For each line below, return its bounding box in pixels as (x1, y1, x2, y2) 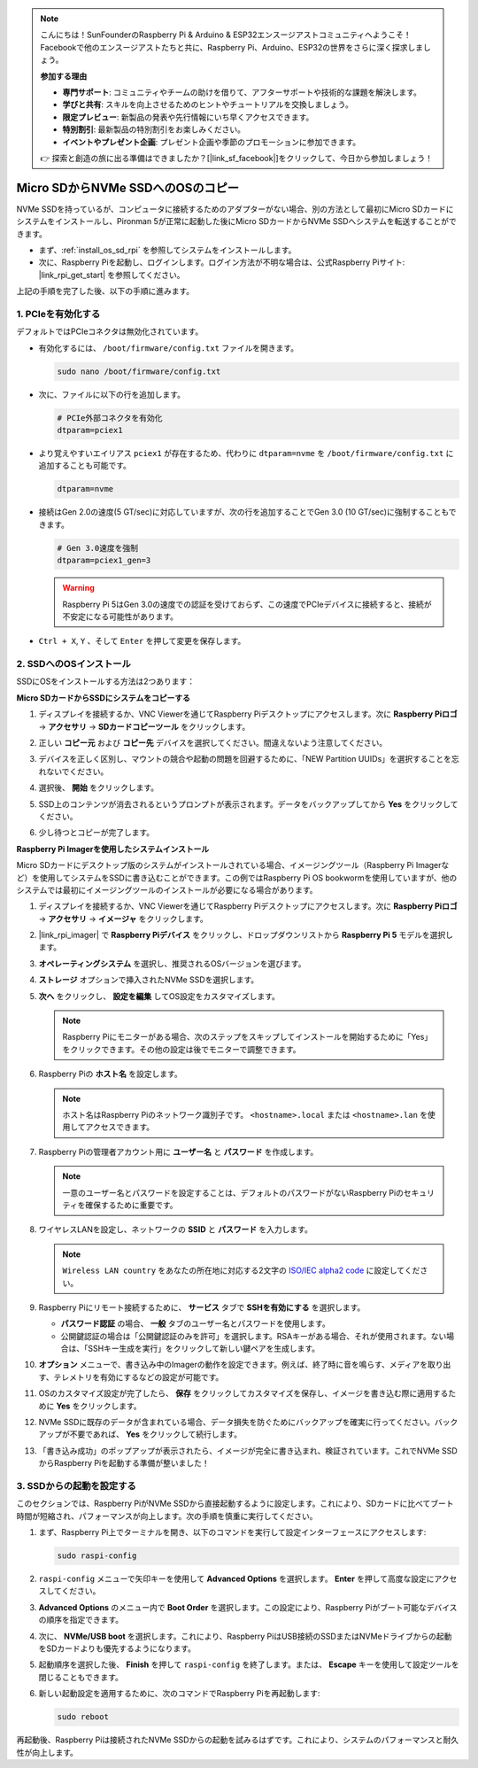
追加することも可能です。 (38, 461, 132, 471)
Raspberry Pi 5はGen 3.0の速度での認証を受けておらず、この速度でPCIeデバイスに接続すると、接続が (62, 599, 432, 609)
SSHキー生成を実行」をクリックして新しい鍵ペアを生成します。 (87, 1343, 320, 1354)
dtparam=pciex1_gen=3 (57, 555, 151, 566)
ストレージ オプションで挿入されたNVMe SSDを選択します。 (38, 974, 259, 985)
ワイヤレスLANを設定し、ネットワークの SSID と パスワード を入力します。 (38, 1224, 313, 1235)
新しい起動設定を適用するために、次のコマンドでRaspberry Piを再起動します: (38, 1688, 320, 1699)
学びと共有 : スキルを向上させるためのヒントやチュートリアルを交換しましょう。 (62, 99, 353, 110)
